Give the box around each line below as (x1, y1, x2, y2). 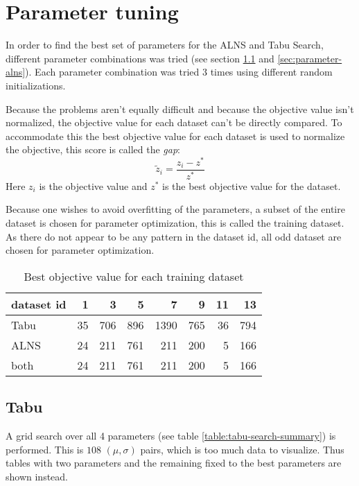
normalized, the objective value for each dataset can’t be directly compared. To (6, 115, 342, 130)
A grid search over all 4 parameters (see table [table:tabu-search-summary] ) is (6, 428, 336, 443)
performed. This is (6, 442, 84, 456)
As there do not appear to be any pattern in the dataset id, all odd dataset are (6, 229, 342, 243)
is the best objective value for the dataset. (161, 178, 341, 193)
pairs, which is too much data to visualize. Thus (140, 442, 344, 456)
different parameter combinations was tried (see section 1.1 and (6, 51, 274, 65)
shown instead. (6, 469, 68, 483)
